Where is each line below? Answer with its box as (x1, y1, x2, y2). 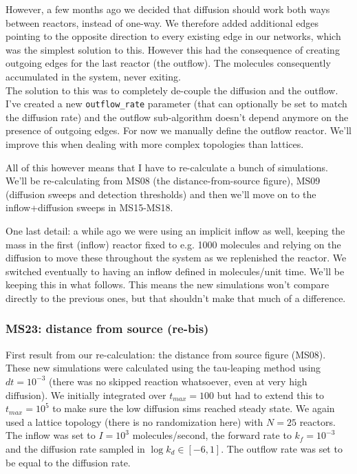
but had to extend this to (217, 387, 325, 402)
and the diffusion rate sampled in (6, 441, 145, 455)
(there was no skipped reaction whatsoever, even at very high (48, 374, 307, 388)
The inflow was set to (6, 428, 96, 442)
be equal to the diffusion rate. (6, 455, 131, 469)
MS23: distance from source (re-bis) (6, 320, 209, 337)
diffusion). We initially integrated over (6, 387, 166, 402)
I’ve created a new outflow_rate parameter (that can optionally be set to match (6, 96, 347, 111)
